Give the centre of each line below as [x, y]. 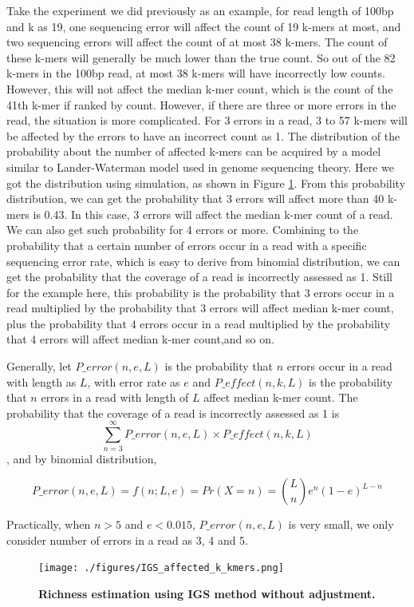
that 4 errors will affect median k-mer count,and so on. [140, 339]
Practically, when [49, 524]
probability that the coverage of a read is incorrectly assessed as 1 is [173, 413]
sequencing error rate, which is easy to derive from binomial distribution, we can [203, 261]
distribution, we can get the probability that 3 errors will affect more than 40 [195, 198]
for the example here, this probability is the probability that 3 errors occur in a [201, 292]
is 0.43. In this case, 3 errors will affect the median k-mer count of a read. [213, 214]
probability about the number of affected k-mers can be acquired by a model [194, 151]
